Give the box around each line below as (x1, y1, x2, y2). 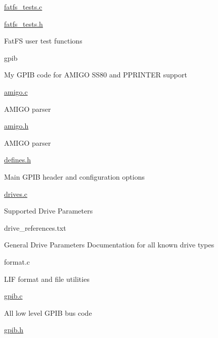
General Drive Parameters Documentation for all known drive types (4, 239, 214, 250)
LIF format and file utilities (4, 273, 90, 284)
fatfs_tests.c (4, 2, 42, 12)
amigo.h (4, 120, 29, 131)
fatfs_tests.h (4, 18, 43, 29)
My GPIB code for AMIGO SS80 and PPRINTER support (4, 69, 187, 80)
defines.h (4, 154, 31, 165)
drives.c (4, 188, 28, 199)
